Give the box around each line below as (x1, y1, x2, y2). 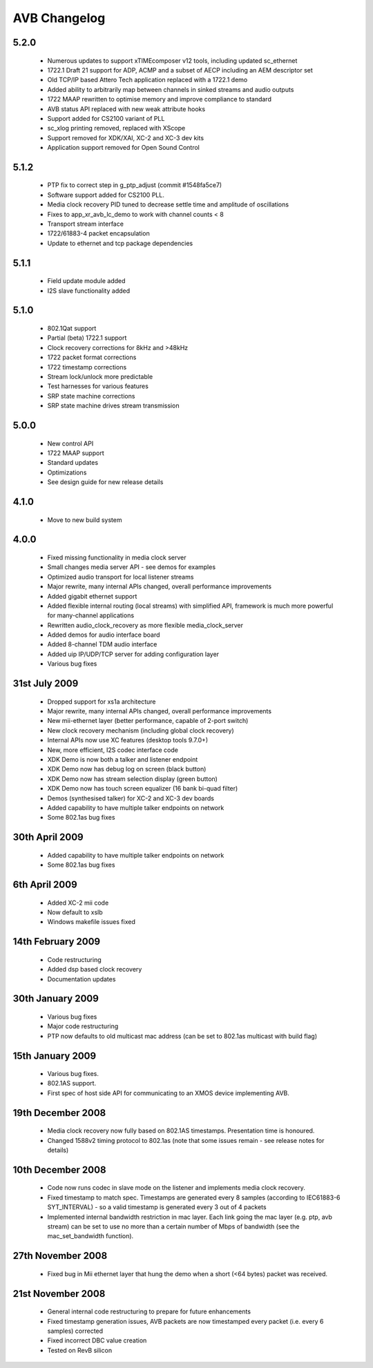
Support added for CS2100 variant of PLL (47, 114, 165, 122)
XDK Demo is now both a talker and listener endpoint (47, 755, 198, 763)
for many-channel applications (47, 611, 135, 619)
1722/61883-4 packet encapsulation (47, 229, 150, 238)
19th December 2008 (12, 1107, 106, 1119)
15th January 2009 (12, 1050, 97, 1061)
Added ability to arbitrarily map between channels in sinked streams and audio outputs (47, 85, 294, 93)
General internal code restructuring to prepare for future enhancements (47, 1307, 251, 1316)
